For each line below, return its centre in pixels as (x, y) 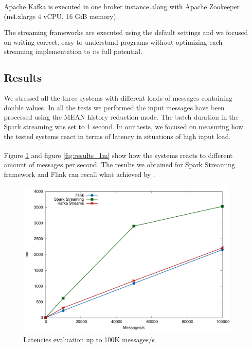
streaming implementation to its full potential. (73, 51)
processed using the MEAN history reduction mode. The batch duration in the (121, 117)
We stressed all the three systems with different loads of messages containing (118, 98)
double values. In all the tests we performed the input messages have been (114, 107)
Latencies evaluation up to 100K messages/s (89, 339)
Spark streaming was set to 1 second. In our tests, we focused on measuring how (124, 126)
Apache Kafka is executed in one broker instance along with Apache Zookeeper (122, 6)
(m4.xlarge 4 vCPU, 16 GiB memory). (61, 16)
